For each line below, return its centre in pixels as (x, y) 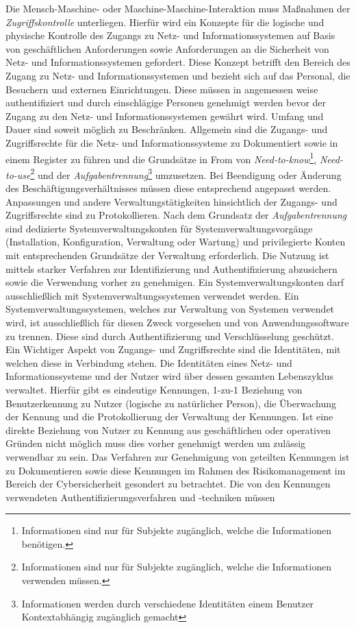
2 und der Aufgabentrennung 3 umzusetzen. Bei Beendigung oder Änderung (186, 173)
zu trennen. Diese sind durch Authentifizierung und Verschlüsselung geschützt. (170, 336)
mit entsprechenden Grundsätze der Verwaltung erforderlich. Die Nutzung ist (167, 255)
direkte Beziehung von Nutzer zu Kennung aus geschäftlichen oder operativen (168, 430)
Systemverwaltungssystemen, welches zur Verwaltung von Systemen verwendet (170, 309)
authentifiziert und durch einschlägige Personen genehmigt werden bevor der (166, 102)
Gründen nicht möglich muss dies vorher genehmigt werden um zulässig (156, 443)
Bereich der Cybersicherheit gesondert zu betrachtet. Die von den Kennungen (168, 484)
